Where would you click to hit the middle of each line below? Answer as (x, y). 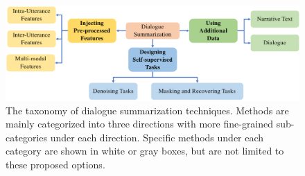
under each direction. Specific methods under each (157, 137)
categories (26, 137)
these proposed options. (55, 165)
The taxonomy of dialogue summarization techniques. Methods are (147, 110)
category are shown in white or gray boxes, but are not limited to (145, 151)
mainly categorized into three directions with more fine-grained (140, 124)
